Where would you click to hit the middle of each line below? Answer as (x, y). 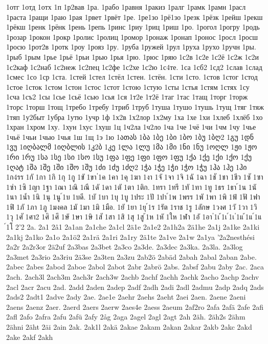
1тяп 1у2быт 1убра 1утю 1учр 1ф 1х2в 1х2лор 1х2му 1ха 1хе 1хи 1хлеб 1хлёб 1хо (135, 117)
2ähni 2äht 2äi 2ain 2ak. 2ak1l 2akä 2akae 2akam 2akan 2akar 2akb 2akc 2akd (129, 327)
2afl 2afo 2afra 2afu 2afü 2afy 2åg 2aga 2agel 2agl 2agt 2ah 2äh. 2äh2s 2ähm (126, 317)
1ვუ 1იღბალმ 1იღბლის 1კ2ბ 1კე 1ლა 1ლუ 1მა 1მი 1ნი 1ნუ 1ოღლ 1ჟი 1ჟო (132, 147)
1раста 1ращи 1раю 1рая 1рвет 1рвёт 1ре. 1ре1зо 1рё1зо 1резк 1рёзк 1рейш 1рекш (135, 17)
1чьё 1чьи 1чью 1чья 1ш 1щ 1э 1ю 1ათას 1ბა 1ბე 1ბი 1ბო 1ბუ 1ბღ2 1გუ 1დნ (130, 137)
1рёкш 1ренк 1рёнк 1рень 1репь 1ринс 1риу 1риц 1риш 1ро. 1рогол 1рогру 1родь (133, 27)
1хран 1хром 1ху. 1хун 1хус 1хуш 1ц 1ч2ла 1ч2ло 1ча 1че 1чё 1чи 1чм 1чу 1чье (131, 127)
